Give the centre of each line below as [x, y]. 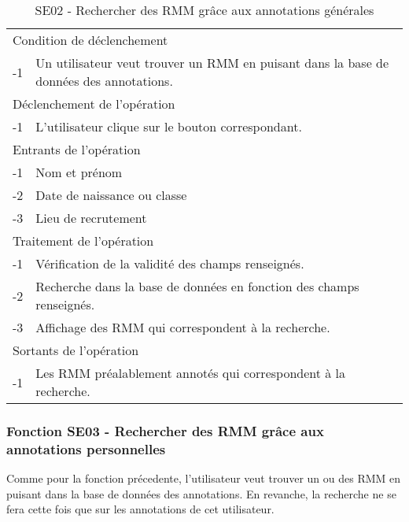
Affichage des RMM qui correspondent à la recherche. [183, 327]
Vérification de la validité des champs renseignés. [170, 263]
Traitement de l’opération [83, 241]
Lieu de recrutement [91, 218]
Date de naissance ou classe [111, 195]
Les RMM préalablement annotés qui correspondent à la [191, 373]
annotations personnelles [86, 448]
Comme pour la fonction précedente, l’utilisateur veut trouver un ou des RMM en [204, 478]
